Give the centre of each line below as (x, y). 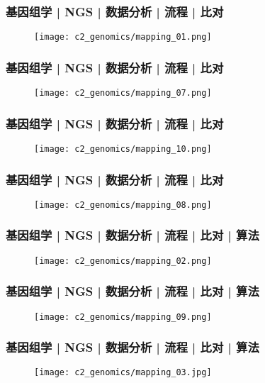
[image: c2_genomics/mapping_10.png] (123, 149)
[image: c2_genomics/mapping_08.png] (123, 205)
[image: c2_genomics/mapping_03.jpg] (123, 373)
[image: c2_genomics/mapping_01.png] (123, 37)
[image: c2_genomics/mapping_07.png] (123, 93)
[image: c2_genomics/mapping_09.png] (123, 317)
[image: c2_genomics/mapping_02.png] (123, 261)
